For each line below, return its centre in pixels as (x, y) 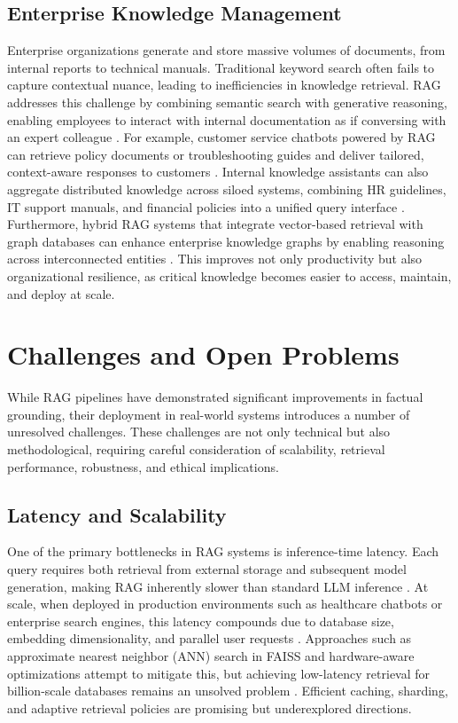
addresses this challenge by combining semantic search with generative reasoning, (227, 102)
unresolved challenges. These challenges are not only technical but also (199, 432)
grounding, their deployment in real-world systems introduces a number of (209, 414)
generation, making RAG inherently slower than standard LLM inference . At (218, 586)
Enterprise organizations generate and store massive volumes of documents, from (226, 50)
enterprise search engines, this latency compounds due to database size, (201, 621)
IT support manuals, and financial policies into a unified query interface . (206, 206)
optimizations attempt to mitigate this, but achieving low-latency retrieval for (219, 673)
